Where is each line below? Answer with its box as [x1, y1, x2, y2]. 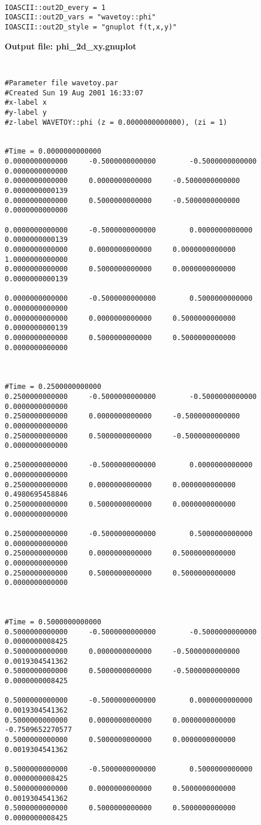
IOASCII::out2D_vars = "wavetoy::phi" [5, 13, 156, 22]
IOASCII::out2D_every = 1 [5, 3, 106, 12]
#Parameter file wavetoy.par [5, 78, 118, 87]
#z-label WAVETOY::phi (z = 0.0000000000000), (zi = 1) [5, 118, 228, 127]
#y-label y [5, 108, 47, 117]
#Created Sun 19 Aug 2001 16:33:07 [5, 88, 144, 97]
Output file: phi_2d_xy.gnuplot [5, 39, 137, 52]
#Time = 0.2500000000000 [5, 382, 101, 391]
